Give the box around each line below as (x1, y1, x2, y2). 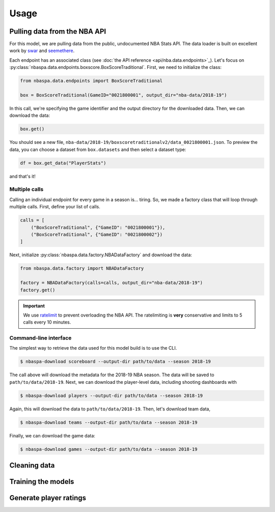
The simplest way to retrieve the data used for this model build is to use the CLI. (9, 345, 177, 351)
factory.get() (20, 287, 56, 293)
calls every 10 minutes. (23, 319, 71, 325)
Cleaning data (9, 461, 55, 470)
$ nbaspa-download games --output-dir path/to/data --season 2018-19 (20, 446, 198, 452)
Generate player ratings (9, 494, 87, 502)
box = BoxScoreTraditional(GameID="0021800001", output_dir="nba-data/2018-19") (20, 92, 227, 98)
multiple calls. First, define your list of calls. (9, 204, 100, 210)
